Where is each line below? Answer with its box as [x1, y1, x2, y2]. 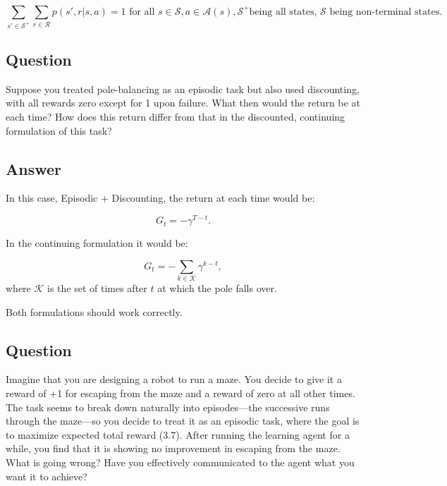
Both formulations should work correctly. [6, 304, 183, 319]
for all [129, 6, 155, 17]
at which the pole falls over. [157, 281, 277, 296]
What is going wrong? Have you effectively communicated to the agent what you [6, 455, 355, 470]
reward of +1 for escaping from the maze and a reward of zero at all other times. [6, 386, 355, 401]
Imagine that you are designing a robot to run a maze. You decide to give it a [6, 372, 342, 387]
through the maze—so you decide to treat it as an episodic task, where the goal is [6, 413, 360, 428]
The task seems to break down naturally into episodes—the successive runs [6, 399, 330, 414]
